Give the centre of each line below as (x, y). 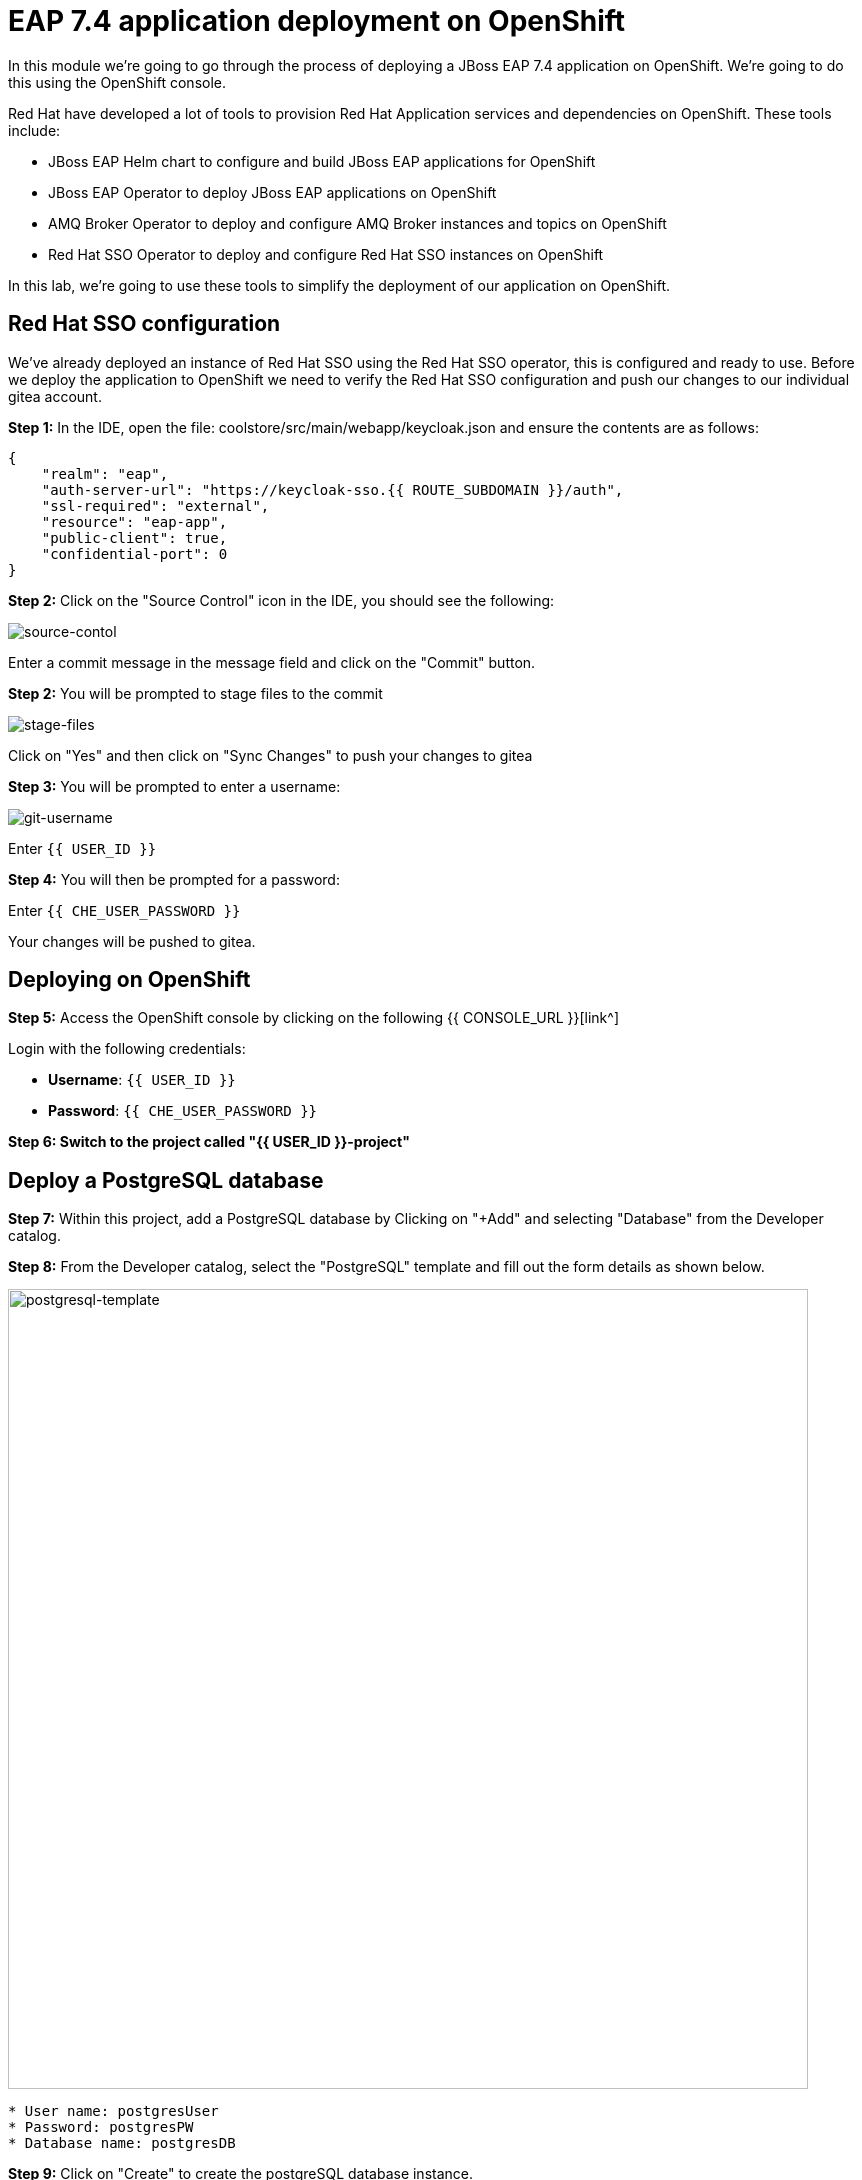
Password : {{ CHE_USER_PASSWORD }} (183, 1111)
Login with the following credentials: (127, 1049)
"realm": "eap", (105, 473)
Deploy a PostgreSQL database (166, 1180)
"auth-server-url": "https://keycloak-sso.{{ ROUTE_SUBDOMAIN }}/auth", (332, 489)
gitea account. (55, 396)
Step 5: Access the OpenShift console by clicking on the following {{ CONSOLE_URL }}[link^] (313, 1018)
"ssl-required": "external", (155, 505)
